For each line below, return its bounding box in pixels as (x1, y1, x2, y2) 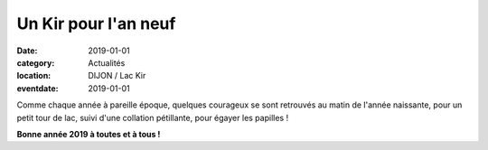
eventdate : (16, 82, 59, 94)
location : (16, 70, 52, 81)
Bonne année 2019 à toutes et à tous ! (16, 128, 161, 139)
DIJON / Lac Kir (88, 70, 146, 81)
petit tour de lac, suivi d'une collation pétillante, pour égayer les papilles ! (16, 112, 289, 123)
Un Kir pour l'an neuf (16, 14, 176, 33)
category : (16, 57, 55, 68)
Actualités (88, 57, 126, 68)
